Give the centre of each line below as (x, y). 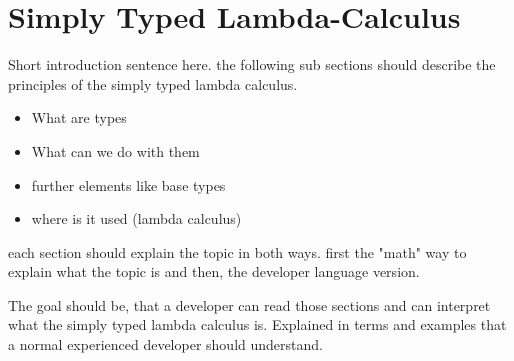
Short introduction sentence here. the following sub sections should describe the (252, 64)
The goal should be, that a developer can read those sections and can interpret (249, 304)
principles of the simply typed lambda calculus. (153, 83)
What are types (79, 117)
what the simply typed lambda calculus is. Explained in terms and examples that (257, 324)
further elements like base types (128, 184)
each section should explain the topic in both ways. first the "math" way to (237, 251)
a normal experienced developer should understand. (165, 344)
